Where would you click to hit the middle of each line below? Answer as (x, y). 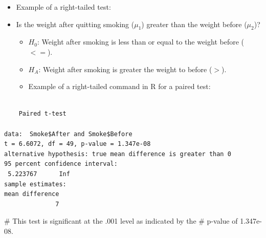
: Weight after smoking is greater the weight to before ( (125, 69)
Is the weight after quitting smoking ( (75, 24)
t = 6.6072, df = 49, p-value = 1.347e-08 (77, 144)
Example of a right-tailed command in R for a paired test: (119, 86)
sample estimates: (35, 184)
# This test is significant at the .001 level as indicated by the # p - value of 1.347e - (133, 221)
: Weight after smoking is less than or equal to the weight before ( (140, 42)
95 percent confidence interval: (61, 164)
